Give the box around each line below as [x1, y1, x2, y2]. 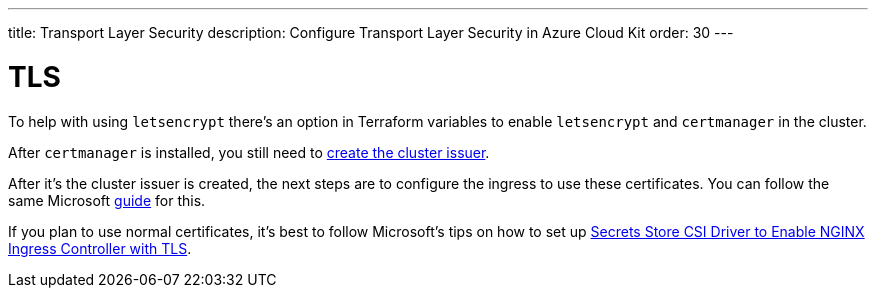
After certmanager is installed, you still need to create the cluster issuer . [8, 143, 490, 161]
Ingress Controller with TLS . [8, 239, 192, 257]
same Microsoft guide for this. [8, 191, 206, 209]
